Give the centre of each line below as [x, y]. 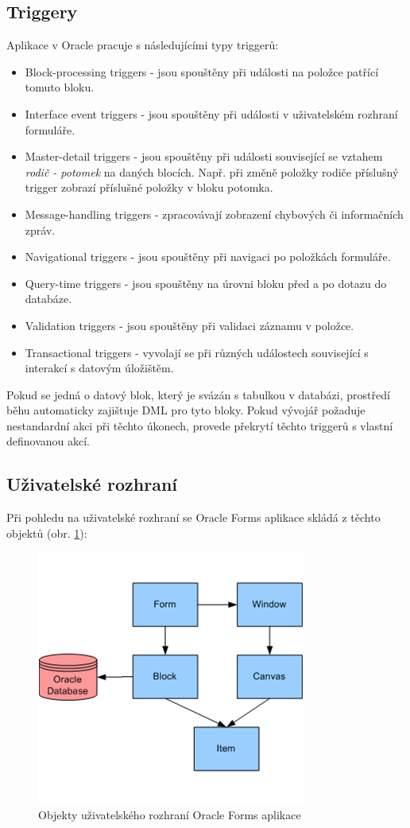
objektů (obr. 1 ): [47, 533]
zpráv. [40, 229]
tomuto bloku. [60, 87]
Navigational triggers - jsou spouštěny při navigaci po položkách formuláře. [208, 257]
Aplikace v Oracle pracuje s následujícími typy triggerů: [143, 45]
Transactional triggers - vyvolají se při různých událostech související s [197, 352]
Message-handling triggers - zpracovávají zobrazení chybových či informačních [214, 214]
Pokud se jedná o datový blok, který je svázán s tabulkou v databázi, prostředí [198, 394]
